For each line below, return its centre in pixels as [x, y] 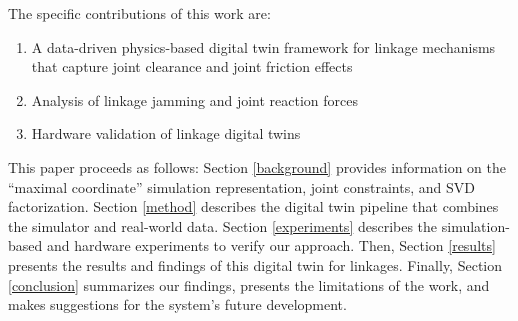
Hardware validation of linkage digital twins [166, 133]
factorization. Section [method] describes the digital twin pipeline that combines [253, 206]
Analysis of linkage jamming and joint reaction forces [195, 99]
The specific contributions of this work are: [139, 13]
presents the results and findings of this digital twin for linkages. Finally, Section [255, 264]
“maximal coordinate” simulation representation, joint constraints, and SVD [241, 186]
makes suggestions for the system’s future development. [177, 304]
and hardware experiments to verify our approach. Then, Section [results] [271, 245]
